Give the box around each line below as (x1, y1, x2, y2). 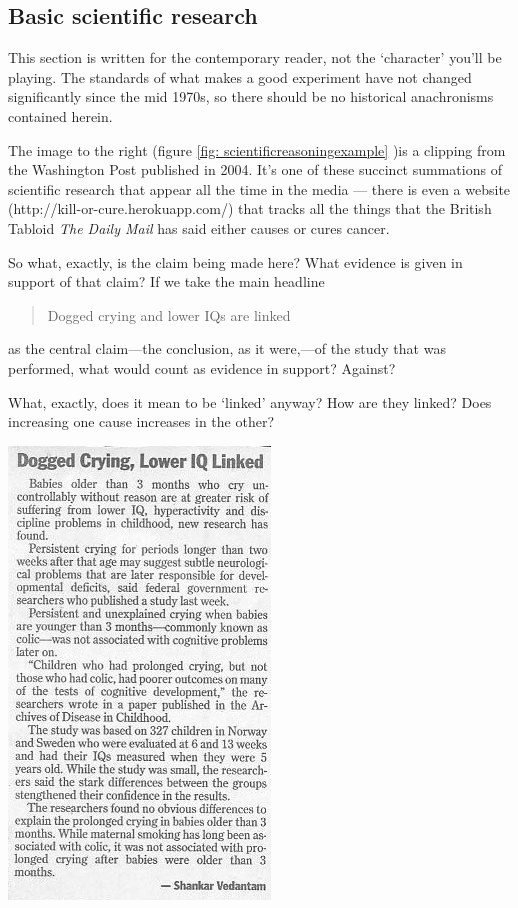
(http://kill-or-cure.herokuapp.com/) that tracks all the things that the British (8, 198, 492, 219)
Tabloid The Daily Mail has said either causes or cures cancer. (8, 217, 390, 238)
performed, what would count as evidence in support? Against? (8, 357, 396, 378)
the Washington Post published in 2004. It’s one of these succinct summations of (8, 159, 502, 180)
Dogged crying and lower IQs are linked (47, 304, 291, 325)
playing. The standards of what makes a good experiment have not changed (8, 66, 472, 87)
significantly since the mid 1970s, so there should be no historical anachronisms (8, 86, 494, 107)
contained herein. (8, 105, 113, 126)
